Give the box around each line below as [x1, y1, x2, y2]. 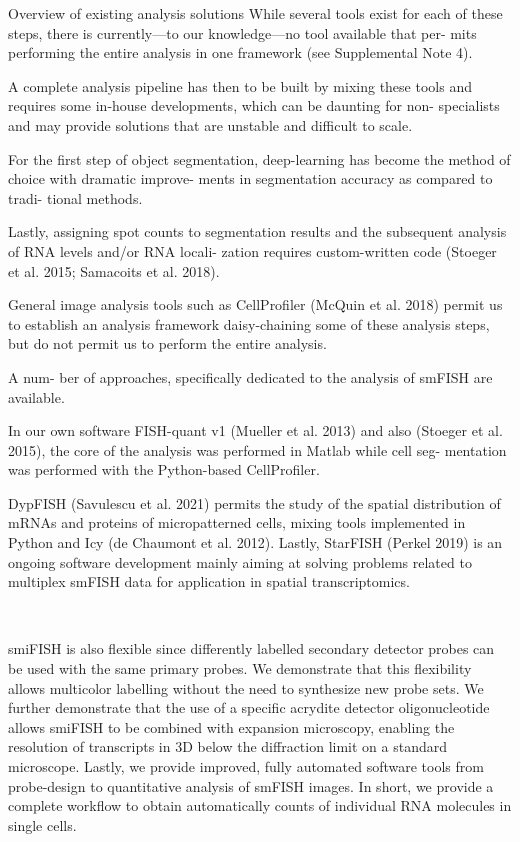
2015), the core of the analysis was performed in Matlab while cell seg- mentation [8, 439, 507, 460]
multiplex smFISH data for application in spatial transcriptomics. [8, 571, 410, 592]
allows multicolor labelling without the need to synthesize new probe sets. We [8, 677, 484, 698]
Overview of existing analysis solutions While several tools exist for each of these [8, 3, 503, 23]
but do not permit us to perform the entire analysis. [8, 333, 327, 354]
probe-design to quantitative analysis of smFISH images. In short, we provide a [8, 775, 494, 796]
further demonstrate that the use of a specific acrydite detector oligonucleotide [8, 697, 490, 718]
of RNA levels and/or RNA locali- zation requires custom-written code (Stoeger [8, 240, 497, 261]
